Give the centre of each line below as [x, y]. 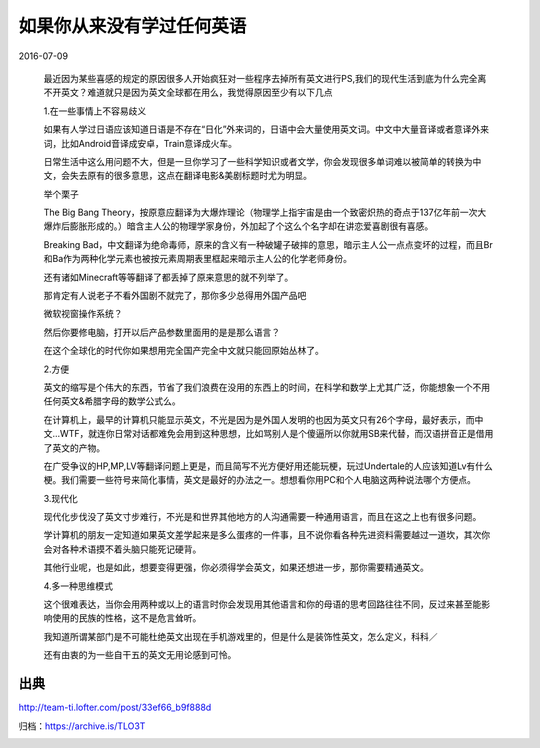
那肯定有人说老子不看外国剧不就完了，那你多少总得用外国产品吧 [175, 296]
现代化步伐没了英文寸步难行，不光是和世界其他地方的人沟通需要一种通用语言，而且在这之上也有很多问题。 [262, 517]
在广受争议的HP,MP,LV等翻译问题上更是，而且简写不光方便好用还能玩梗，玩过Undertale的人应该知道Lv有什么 [268, 466]
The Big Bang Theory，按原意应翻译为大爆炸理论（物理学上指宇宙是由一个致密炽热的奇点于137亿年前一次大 [265, 212]
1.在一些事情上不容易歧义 [95, 111]
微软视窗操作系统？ [83, 314]
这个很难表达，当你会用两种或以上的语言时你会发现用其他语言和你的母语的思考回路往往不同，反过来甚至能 [262, 604]
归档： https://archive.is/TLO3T [82, 726]
